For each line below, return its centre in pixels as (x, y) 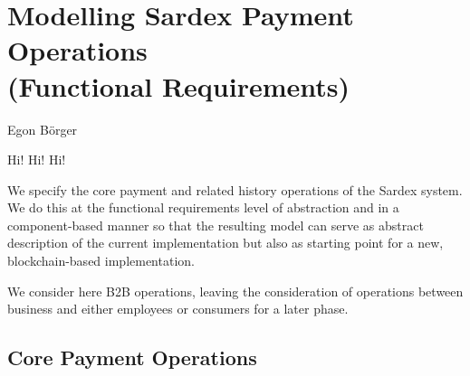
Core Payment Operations (132, 357)
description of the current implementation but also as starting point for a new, (225, 243)
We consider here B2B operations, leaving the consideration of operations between (235, 291)
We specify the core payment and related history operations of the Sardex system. (235, 189)
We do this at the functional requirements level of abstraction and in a (203, 207)
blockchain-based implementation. (101, 261)
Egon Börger (43, 129)
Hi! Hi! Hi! (37, 160)
